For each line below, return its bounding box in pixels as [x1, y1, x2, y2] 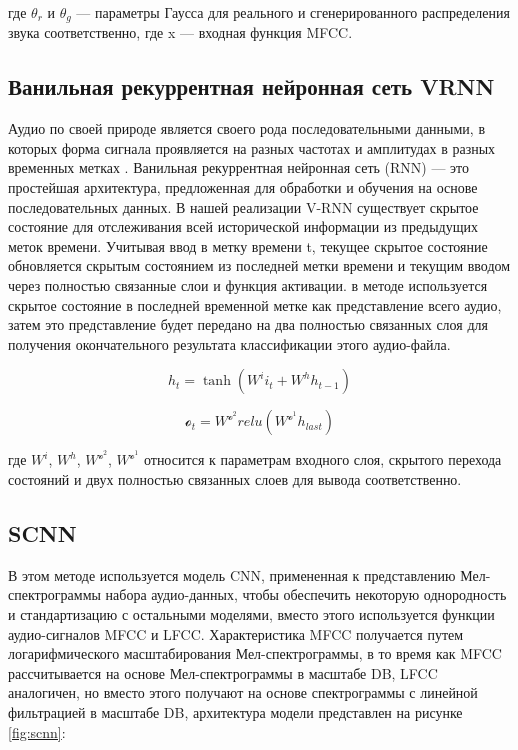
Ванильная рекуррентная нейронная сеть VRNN [8, 71, 495, 102]
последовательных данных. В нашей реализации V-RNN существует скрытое [8, 196, 479, 217]
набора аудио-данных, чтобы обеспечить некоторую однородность [105, 584, 507, 605]
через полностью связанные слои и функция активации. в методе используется [8, 275, 488, 295]
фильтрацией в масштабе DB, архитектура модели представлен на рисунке [8, 701, 463, 722]
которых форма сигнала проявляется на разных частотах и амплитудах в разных [8, 137, 496, 158]
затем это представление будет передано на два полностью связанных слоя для [8, 314, 488, 335]
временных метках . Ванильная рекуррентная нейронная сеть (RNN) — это [8, 157, 470, 178]
